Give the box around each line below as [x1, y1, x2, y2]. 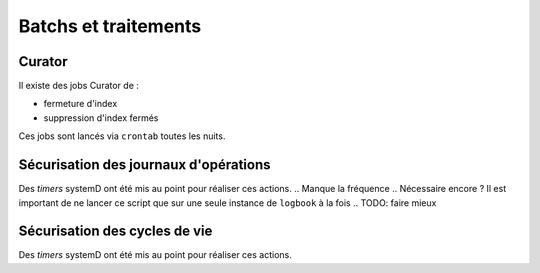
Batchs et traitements [18, 15, 202, 37]
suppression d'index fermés [43, 111, 159, 124]
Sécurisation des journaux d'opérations [18, 156, 271, 174]
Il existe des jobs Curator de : [18, 80, 140, 92]
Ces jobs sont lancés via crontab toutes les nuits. [18, 130, 226, 142]
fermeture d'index [43, 98, 118, 110]
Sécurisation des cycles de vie [18, 223, 213, 240]
